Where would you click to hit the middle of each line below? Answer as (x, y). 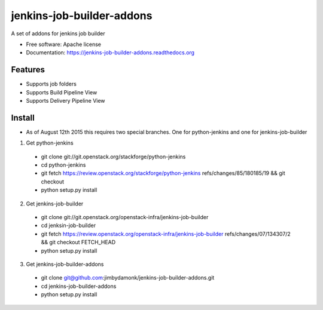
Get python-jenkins (50, 143)
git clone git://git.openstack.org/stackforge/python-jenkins (113, 156)
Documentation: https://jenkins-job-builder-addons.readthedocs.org (110, 53)
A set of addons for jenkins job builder (58, 33)
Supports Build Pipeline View (62, 92)
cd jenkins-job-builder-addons (79, 286)
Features (28, 70)
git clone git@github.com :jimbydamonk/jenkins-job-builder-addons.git (128, 278)
